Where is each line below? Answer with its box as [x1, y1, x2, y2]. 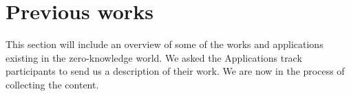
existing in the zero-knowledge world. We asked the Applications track [6, 50, 302, 64]
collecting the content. [6, 77, 99, 91]
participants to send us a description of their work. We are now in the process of [6, 64, 345, 78]
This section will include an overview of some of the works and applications [6, 37, 323, 51]
